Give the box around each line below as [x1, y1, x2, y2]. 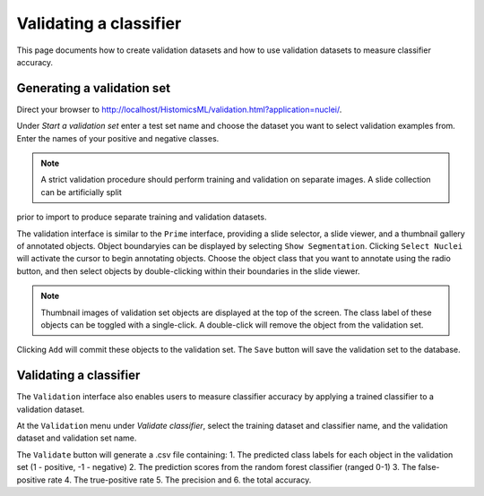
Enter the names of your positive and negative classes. [16, 133, 220, 143]
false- [418, 462, 440, 473]
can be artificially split [40, 186, 122, 197]
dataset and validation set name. [16, 432, 137, 443]
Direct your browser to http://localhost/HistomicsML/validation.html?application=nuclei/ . [16, 104, 342, 115]
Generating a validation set [16, 81, 170, 96]
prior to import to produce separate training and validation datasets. [16, 211, 267, 223]
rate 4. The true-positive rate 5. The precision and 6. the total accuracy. [48, 475, 312, 485]
